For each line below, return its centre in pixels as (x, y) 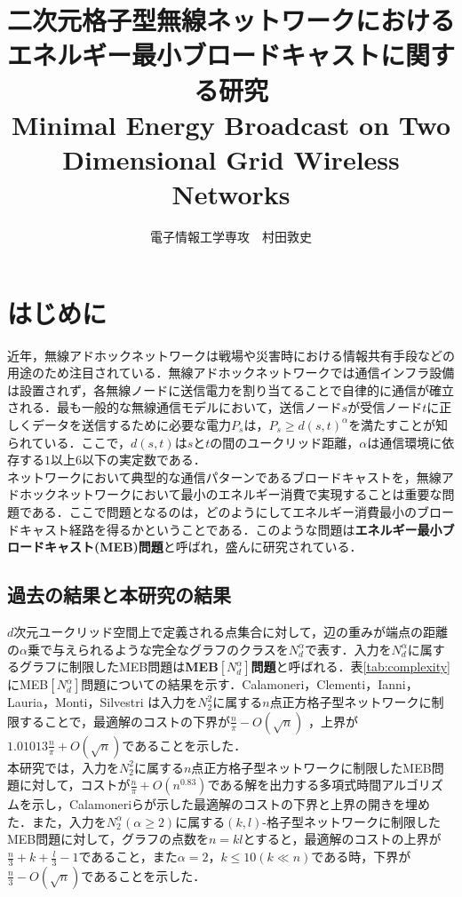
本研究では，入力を (63, 767)
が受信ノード (385, 407)
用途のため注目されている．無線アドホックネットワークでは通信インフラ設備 (231, 373)
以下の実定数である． (144, 460)
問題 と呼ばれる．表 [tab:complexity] (350, 667)
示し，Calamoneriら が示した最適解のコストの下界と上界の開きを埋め (231, 804)
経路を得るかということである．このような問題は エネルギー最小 (255, 529)
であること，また (128, 857)
